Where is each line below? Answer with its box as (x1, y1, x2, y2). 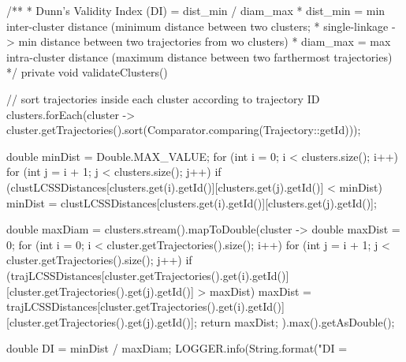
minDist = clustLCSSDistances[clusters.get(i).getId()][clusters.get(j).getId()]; (6, 194, 377, 211)
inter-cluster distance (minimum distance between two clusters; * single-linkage (6, 17, 389, 34)
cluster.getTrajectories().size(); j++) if (6, 252, 192, 268)
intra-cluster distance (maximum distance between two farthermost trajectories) (6, 48, 393, 65)
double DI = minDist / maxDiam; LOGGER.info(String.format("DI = (6, 340, 348, 356)
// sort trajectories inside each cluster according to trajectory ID (6, 90, 320, 106)
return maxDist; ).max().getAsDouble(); (200, 313, 395, 330)
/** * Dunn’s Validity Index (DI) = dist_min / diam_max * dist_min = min (6, 2, 386, 18)
